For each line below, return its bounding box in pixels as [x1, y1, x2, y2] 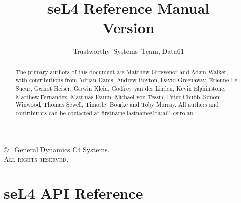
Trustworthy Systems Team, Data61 [73, 46, 184, 56]
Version [102, 17, 155, 37]
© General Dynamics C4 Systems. [4, 144, 110, 154]
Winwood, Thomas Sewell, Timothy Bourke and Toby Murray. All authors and [15, 101, 219, 109]
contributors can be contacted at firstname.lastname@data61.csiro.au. [15, 108, 195, 117]
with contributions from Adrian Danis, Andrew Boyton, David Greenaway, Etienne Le [15, 76, 237, 84]
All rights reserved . [4, 154, 69, 164]
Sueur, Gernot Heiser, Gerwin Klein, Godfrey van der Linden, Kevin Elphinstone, [15, 84, 226, 93]
